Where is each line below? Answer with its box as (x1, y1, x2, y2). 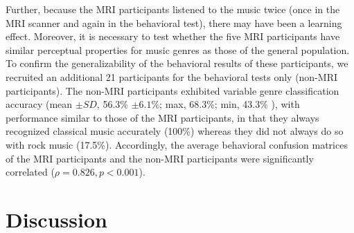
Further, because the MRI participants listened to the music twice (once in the (6, 2, 340, 16)
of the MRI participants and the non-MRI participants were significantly (6, 151, 314, 165)
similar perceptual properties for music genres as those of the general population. (6, 42, 350, 57)
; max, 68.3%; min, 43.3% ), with (159, 97, 300, 111)
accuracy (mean (6, 97, 73, 111)
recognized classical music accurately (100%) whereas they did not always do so (6, 124, 344, 138)
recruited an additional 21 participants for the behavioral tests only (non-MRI (6, 69, 338, 84)
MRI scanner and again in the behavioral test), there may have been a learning (6, 15, 342, 30)
